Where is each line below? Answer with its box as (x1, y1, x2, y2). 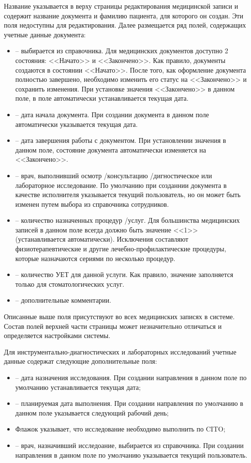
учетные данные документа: (4, 29, 86, 39)
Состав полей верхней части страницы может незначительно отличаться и (4, 321, 222, 331)
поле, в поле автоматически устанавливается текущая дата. (15, 93, 189, 103)
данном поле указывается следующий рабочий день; (15, 407, 169, 417)
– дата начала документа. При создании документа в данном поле (15, 109, 209, 119)
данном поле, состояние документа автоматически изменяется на (15, 144, 206, 154)
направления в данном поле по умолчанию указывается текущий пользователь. (15, 449, 248, 460)
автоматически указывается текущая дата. (15, 119, 138, 129)
